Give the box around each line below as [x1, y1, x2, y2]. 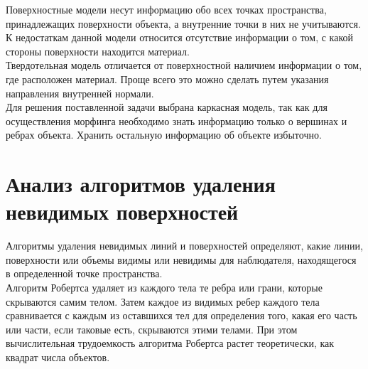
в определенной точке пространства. [6, 266, 163, 281]
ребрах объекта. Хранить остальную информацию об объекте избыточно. [6, 127, 322, 142]
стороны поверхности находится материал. [6, 43, 190, 58]
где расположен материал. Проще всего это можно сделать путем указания [6, 71, 329, 86]
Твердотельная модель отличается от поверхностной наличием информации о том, [6, 58, 362, 73]
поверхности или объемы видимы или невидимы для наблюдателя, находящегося [6, 252, 357, 267]
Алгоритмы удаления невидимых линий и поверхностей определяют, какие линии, [6, 238, 363, 253]
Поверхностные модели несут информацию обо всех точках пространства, [6, 2, 327, 16]
